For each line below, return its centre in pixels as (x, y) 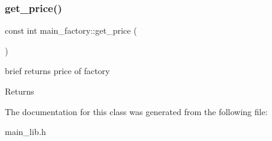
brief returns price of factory (57, 71)
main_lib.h (26, 132)
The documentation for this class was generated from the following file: (136, 111)
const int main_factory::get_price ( (71, 30)
